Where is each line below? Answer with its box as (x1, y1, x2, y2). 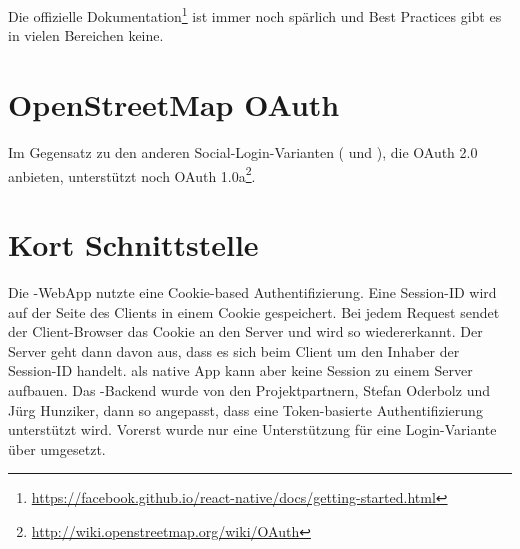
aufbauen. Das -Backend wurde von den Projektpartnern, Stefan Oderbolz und (8, 379, 490, 400)
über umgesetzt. (8, 438, 106, 459)
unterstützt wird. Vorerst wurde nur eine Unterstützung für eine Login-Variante (8, 419, 497, 440)
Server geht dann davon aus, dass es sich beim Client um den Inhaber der (8, 340, 460, 361)
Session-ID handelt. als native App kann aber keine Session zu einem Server (8, 360, 473, 381)
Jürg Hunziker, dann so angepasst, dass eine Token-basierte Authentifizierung (8, 399, 483, 420)
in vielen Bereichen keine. (8, 25, 164, 46)
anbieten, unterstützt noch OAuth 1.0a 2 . (8, 162, 256, 186)
